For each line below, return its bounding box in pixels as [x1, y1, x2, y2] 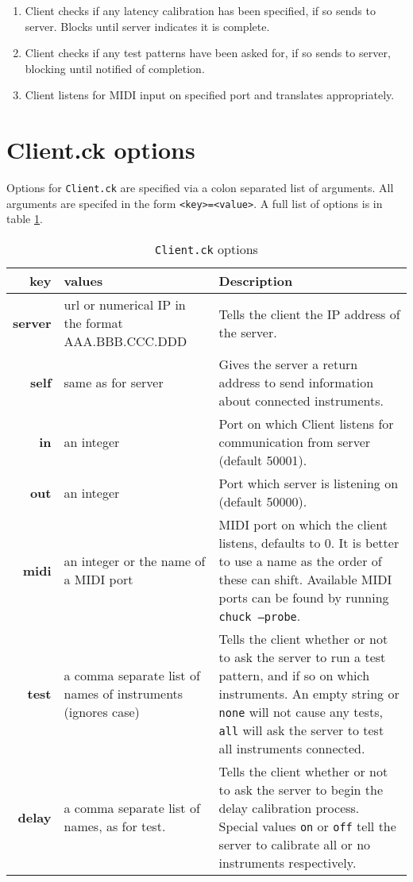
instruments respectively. [218, 853, 357, 872]
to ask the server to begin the [218, 780, 384, 799]
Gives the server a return [218, 355, 358, 373]
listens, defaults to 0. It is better [218, 533, 399, 552]
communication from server [218, 433, 371, 451]
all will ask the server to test [218, 721, 384, 739]
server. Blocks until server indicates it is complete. [25, 17, 270, 34]
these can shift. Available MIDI [218, 570, 392, 588]
